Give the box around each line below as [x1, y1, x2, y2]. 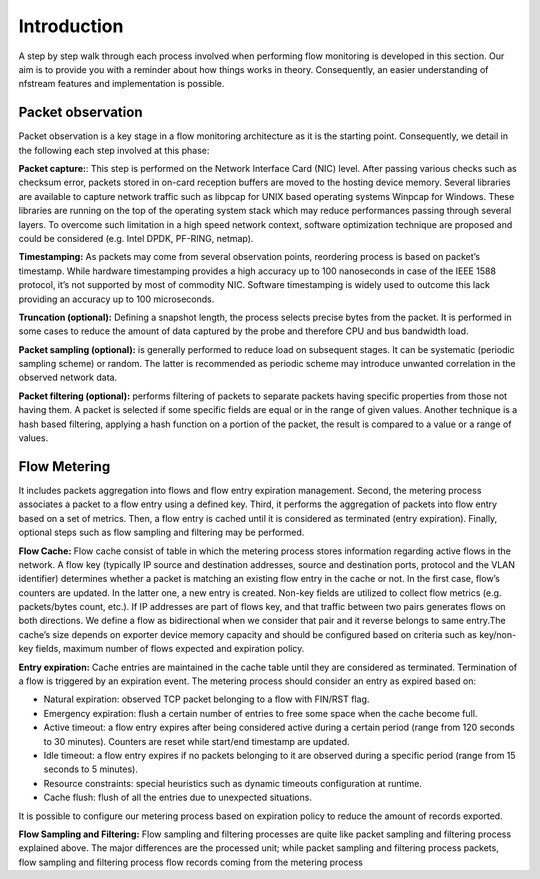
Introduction [18, 15, 124, 37]
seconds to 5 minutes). [43, 763, 139, 775]
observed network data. [18, 371, 118, 384]
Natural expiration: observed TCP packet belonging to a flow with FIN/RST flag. [43, 693, 370, 705]
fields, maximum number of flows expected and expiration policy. [35, 643, 305, 655]
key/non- [478, 628, 517, 640]
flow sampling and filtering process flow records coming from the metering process [18, 856, 364, 868]
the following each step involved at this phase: [18, 144, 210, 156]
